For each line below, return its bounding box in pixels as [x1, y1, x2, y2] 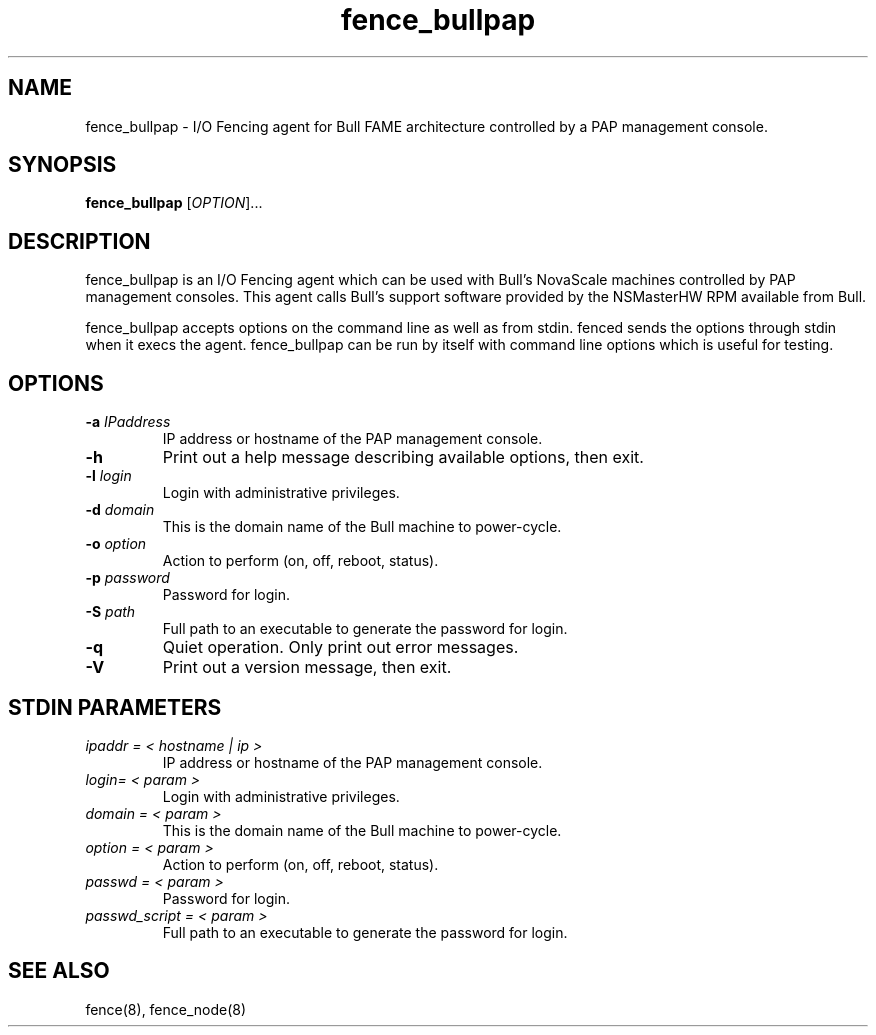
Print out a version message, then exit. [162, 657, 452, 678]
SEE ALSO [8, 958, 110, 984]
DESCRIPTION [8, 228, 151, 254]
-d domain [85, 501, 155, 519]
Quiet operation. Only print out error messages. [162, 637, 519, 658]
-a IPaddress [85, 413, 171, 431]
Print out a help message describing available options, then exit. [162, 447, 644, 468]
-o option [85, 535, 147, 553]
